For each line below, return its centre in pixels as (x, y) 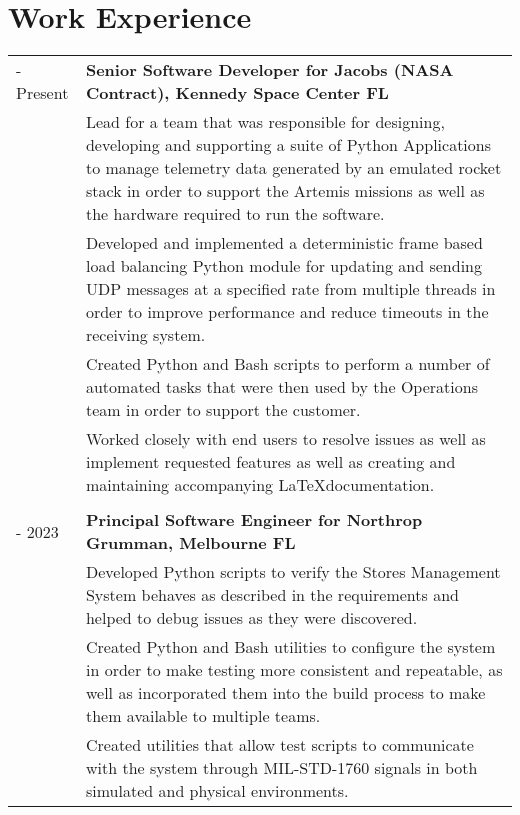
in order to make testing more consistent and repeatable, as (294, 670)
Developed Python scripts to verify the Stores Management (293, 572)
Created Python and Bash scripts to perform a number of (287, 364)
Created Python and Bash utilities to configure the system (290, 647)
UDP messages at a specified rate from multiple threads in (290, 289)
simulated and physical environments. (217, 791)
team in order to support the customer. (223, 410)
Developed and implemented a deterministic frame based (284, 243)
